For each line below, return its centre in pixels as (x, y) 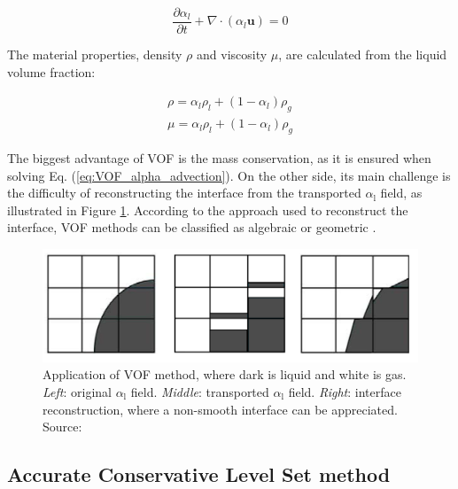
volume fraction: (51, 71)
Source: (62, 427)
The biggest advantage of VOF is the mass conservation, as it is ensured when (219, 157)
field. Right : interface (345, 392)
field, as (401, 193)
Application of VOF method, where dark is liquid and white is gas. (225, 374)
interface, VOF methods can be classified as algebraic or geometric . (192, 227)
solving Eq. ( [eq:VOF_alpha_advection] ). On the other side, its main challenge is (229, 175)
